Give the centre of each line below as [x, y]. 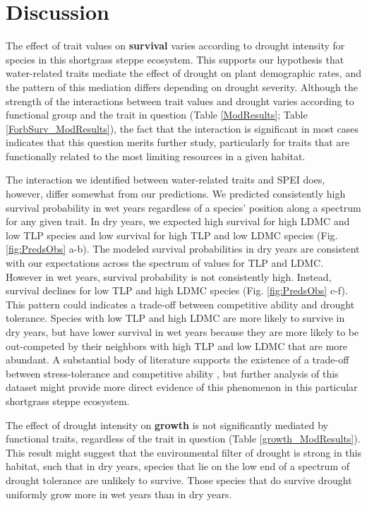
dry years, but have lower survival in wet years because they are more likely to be [182, 332]
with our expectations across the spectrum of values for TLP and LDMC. [165, 263]
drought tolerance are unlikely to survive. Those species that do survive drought [179, 480]
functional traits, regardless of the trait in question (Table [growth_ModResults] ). [183, 439]
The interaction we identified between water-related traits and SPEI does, [166, 180]
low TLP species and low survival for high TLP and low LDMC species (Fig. [172, 235]
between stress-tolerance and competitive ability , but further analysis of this [172, 373]
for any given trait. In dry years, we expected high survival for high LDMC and [178, 221]
